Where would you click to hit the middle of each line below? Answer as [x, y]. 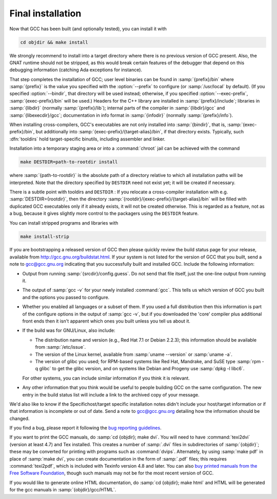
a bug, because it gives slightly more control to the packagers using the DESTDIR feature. [104, 213]
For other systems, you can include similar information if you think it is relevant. [106, 378]
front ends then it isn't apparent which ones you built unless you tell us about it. [106, 321]
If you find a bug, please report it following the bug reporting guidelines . [85, 428]
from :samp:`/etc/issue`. [61, 347]
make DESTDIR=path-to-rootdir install [69, 162]
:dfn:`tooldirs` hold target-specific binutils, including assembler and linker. [87, 139]
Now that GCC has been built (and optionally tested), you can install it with [88, 29]
